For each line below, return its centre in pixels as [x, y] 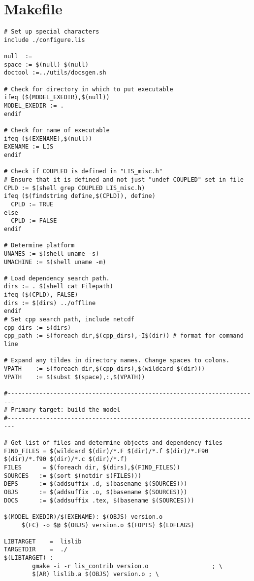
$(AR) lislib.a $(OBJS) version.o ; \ [95, 574]
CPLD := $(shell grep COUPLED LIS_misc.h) [75, 188]
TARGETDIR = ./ [36, 550]
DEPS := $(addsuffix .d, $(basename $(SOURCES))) [96, 484]
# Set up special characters [52, 32]
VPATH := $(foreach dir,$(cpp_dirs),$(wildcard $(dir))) [105, 369]
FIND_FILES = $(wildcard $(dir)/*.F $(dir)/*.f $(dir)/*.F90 [106, 451]
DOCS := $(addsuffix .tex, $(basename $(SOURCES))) [99, 500]
